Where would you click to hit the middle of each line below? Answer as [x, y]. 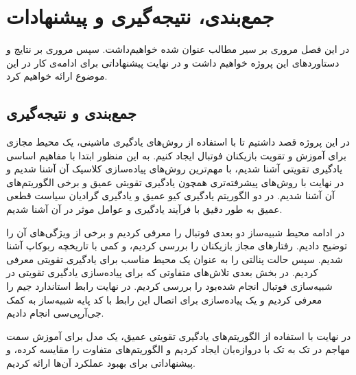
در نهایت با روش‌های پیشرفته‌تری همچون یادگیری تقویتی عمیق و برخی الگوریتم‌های [175, 182]
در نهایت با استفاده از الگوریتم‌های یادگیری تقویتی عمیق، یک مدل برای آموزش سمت [179, 336]
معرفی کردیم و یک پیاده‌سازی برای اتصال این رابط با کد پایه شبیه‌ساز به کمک [164, 299]
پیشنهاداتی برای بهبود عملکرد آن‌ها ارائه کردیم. [101, 363]
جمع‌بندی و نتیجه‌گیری [71, 113]
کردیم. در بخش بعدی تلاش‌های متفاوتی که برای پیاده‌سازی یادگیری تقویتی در [162, 272]
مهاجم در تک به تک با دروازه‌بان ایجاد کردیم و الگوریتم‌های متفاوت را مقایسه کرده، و [178, 349]
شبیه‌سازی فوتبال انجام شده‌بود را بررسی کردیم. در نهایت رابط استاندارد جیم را [169, 286]
